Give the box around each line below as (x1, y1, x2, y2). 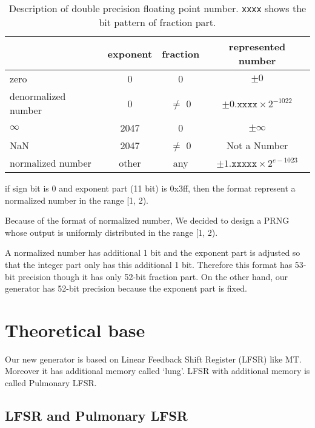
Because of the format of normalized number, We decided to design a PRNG (5, 214, 290, 227)
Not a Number (226, 138, 288, 152)
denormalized (10, 89, 66, 103)
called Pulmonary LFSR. (5, 376, 97, 389)
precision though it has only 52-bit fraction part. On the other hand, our (18, 270, 288, 283)
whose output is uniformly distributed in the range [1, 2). (5, 226, 218, 238)
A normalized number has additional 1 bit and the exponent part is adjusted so (5, 246, 300, 259)
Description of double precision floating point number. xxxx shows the (8, 1, 307, 15)
